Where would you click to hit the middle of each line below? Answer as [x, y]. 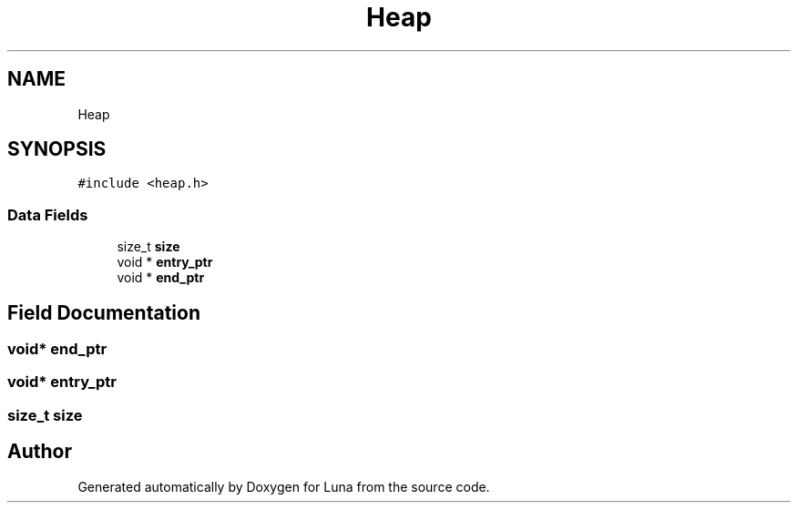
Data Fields [48, 214]
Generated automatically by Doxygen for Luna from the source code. [284, 486]
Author [40, 452]
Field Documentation [104, 312]
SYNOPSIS [57, 149]
